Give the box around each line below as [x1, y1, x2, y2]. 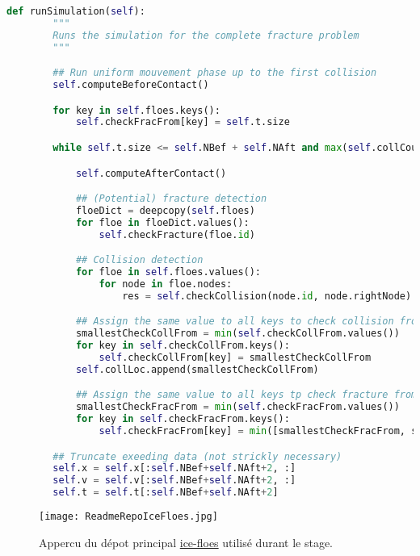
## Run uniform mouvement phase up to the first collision [52, 67, 377, 79]
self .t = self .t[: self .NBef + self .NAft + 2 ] [52, 487, 279, 499]
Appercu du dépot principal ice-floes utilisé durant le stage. [39, 533, 333, 550]
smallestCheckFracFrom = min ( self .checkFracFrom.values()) [75, 401, 400, 413]
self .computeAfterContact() [75, 167, 227, 179]
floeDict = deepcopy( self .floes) [75, 204, 255, 216]
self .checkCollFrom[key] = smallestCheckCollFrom [99, 351, 372, 363]
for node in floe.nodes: [99, 278, 233, 290]
